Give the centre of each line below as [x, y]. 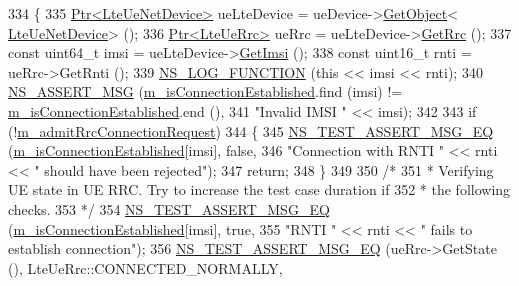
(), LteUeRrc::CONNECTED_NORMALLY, [145, 267]
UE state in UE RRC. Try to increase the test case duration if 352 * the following [259, 189]
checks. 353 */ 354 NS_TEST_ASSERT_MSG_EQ [169, 208]
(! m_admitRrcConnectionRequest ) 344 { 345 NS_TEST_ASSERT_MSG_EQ [251, 130]
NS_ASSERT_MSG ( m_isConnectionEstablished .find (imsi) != [205, 91]
